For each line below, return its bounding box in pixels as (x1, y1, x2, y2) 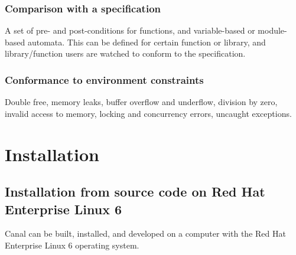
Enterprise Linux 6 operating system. (5, 238, 139, 251)
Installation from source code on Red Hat (5, 182, 265, 201)
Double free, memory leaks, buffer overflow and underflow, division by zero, (5, 96, 278, 108)
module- (258, 24, 287, 37)
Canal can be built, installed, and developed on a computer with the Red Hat (5, 227, 286, 240)
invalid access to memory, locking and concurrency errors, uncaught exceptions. (5, 107, 292, 119)
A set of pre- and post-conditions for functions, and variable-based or (5, 24, 255, 37)
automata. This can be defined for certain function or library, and (27, 35, 266, 48)
